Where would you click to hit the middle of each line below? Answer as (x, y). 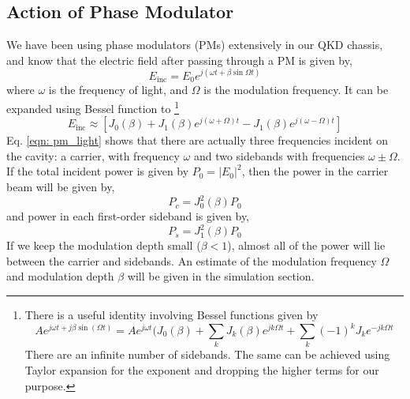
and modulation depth (60, 276)
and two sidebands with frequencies (279, 155)
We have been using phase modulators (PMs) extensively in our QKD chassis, (195, 45)
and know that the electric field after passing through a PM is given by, (179, 60)
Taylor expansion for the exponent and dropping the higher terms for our (202, 369)
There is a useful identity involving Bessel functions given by (171, 314)
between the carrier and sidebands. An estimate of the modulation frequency (192, 260)
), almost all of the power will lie (306, 245)
